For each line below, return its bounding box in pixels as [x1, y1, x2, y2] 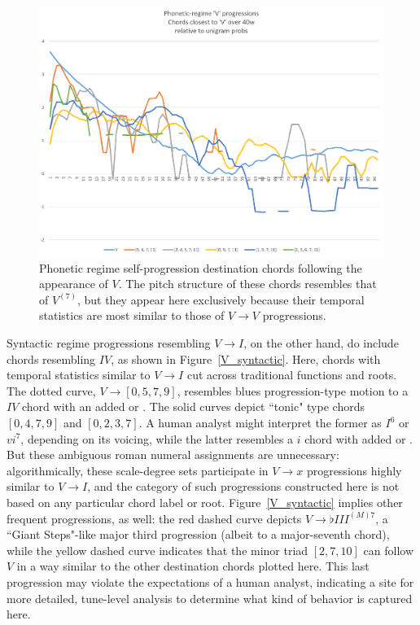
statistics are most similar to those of [39, 307, 225, 324]
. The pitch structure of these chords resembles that [118, 275, 377, 292]
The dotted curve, [7, 382, 96, 399]
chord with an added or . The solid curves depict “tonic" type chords [22, 398, 365, 415]
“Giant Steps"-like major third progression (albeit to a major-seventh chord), [7, 526, 390, 543]
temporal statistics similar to [7, 366, 151, 383]
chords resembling [7, 350, 96, 367]
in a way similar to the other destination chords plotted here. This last [16, 557, 370, 575]
